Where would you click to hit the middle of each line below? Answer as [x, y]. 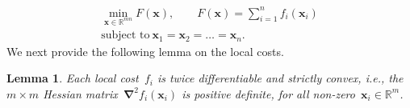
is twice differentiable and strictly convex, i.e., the [280, 78]
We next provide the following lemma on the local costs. [145, 51]
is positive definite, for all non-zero [268, 93]
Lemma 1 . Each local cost [73, 78]
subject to [126, 36]
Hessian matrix [80, 93]
